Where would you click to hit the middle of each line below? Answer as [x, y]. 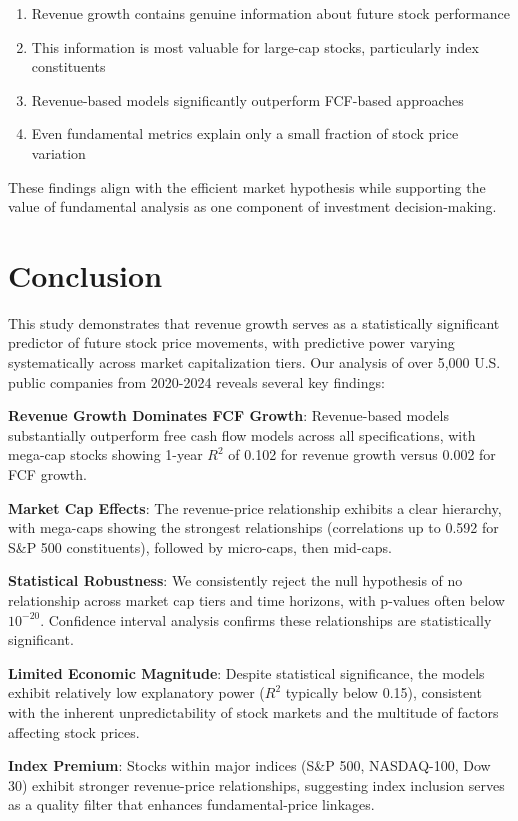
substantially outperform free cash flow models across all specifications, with [242, 434]
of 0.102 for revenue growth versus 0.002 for [362, 454]
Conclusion [85, 274]
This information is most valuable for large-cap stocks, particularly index [255, 46]
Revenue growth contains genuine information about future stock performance [270, 13]
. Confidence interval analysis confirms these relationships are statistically [266, 619]
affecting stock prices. [74, 731]
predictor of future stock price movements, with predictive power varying [231, 342]
